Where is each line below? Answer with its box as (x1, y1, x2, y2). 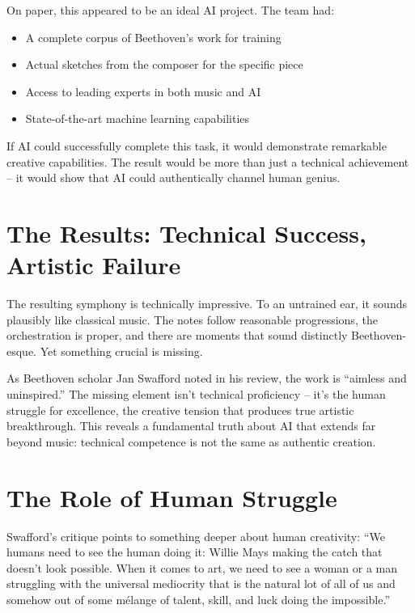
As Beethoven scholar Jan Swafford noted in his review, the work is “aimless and (6, 370, 407, 387)
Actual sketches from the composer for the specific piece (25, 56, 303, 73)
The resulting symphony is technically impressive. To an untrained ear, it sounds (6, 295, 407, 312)
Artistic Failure (6, 248, 181, 281)
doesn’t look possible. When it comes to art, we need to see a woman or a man (6, 559, 397, 576)
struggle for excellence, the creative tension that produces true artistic (6, 401, 354, 418)
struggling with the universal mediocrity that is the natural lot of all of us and (6, 575, 396, 592)
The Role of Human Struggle (6, 480, 337, 514)
